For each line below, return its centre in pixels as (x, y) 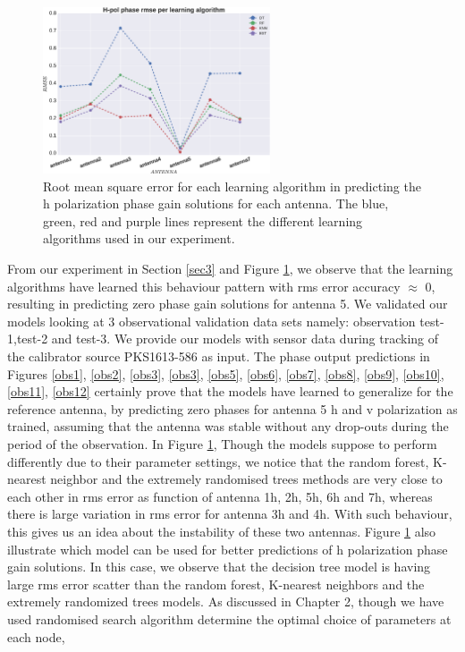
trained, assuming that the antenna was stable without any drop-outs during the (228, 426)
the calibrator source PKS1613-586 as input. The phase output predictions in (219, 356)
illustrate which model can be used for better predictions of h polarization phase (228, 549)
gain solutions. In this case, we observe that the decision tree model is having (219, 567)
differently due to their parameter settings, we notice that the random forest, (218, 461)
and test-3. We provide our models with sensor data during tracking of (245, 339)
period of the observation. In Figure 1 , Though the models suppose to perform (222, 443)
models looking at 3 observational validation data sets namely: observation (211, 321)
